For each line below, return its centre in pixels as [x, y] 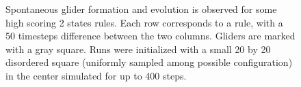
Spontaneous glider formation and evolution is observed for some [141, 9]
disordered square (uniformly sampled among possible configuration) [149, 62]
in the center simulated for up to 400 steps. [96, 75]
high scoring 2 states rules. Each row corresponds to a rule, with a [144, 22]
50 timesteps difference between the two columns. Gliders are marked [150, 36]
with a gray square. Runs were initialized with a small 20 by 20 [138, 49]
